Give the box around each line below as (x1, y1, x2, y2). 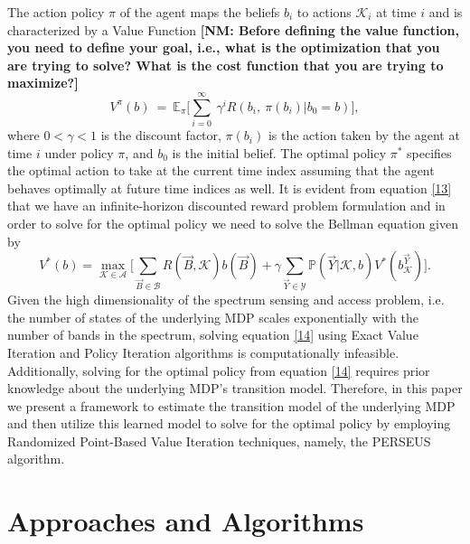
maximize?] (7, 73, 79, 92)
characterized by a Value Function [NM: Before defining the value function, (7, 20, 459, 39)
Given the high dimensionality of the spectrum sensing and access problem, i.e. (7, 290, 445, 309)
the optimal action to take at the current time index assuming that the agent (7, 161, 435, 180)
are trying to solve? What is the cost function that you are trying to (7, 55, 444, 74)
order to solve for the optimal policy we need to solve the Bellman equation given (7, 214, 458, 233)
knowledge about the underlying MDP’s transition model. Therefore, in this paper (7, 379, 463, 398)
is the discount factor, (100, 126, 221, 145)
